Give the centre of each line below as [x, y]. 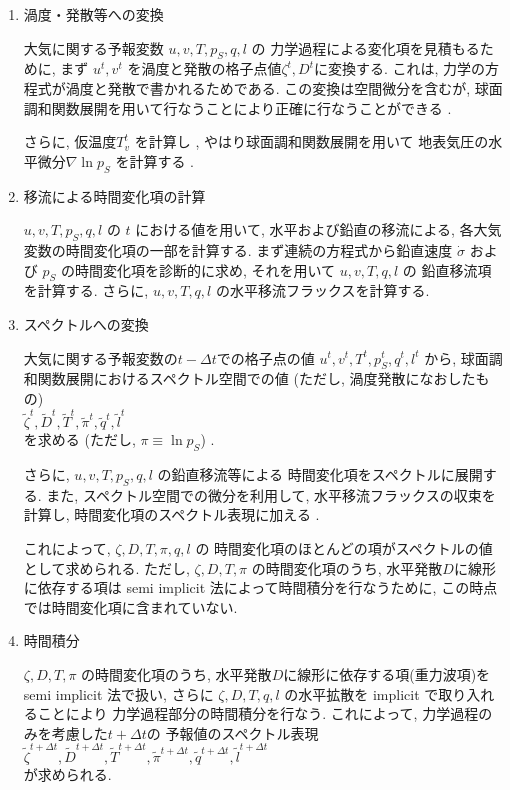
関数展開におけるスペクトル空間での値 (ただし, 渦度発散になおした [256, 378]
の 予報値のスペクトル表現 [232, 732]
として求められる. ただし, [106, 567]
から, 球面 [456, 357]
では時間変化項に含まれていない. [130, 606]
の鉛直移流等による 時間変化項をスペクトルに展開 [320, 474]
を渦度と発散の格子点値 [204, 68]
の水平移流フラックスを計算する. [322, 290]
